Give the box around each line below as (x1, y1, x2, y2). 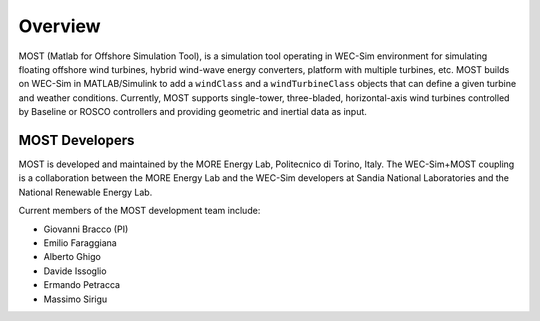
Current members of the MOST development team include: (18, 205, 261, 217)
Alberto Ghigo (43, 251, 102, 263)
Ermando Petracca (43, 279, 120, 291)
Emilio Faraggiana (43, 236, 117, 249)
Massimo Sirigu (43, 293, 108, 305)
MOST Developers (18, 131, 135, 149)
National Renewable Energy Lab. (18, 186, 153, 198)
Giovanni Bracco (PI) (43, 223, 129, 235)
